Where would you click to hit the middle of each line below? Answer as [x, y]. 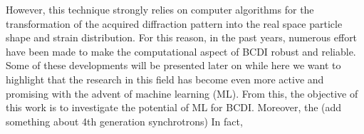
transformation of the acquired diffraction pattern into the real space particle [174, 23]
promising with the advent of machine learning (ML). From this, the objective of [182, 93]
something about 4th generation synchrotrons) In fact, [124, 121]
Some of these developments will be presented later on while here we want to [173, 65]
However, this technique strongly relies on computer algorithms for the [160, 9]
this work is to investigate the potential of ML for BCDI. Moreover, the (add [174, 107]
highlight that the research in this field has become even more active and [165, 79]
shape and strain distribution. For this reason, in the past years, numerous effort [182, 37]
